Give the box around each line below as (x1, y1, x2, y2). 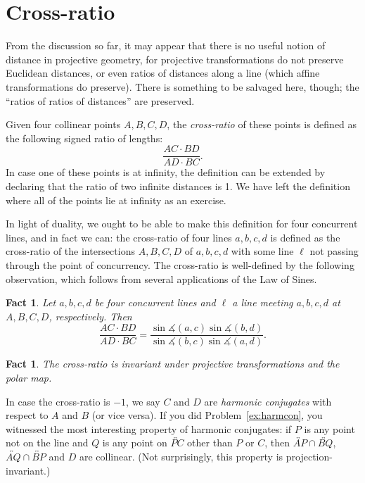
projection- (286, 448, 333, 463)
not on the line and (6, 435, 89, 450)
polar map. (6, 370, 52, 384)
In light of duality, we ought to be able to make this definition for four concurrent (6, 216, 358, 231)
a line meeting (232, 295, 293, 310)
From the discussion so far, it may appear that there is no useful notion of (6, 38, 326, 53)
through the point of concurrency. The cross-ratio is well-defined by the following (6, 257, 354, 272)
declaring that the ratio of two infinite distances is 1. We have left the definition (6, 178, 350, 193)
